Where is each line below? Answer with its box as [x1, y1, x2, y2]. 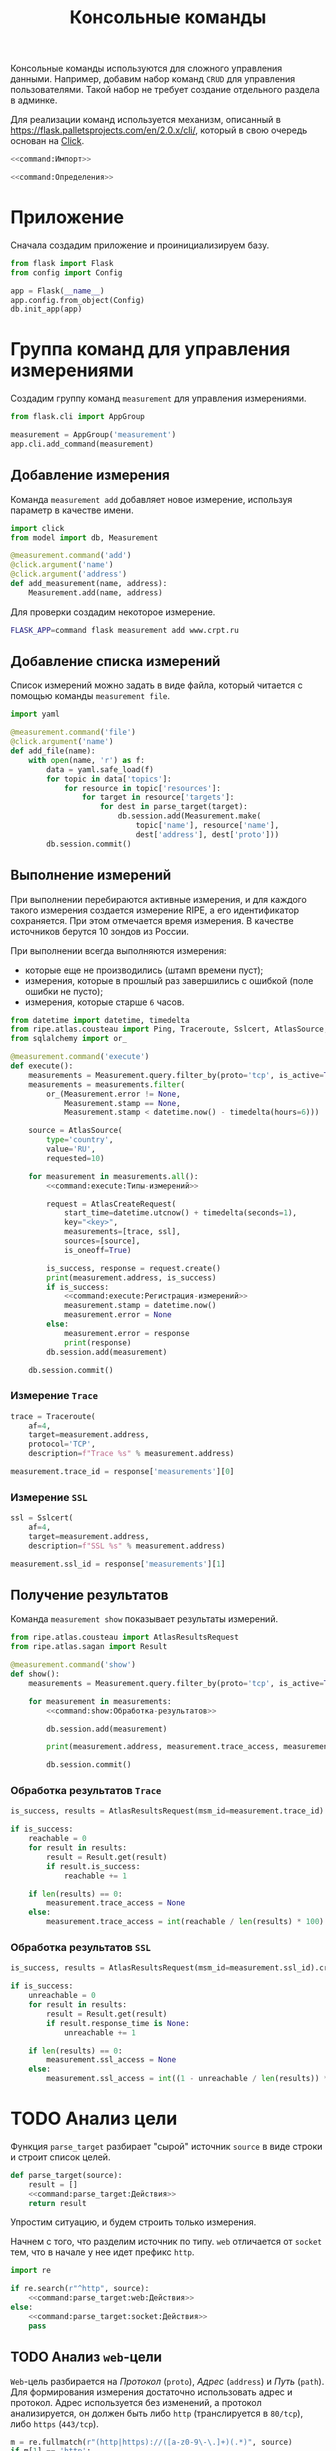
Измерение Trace [10, 1389, 98, 1403]
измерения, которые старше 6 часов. [24, 996, 185, 1008]
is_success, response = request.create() [46, 1263, 222, 1273]
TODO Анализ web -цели [10, 2349, 163, 2366]
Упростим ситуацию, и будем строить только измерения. [10, 2216, 257, 2228]
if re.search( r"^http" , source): [10, 2284, 150, 2294]
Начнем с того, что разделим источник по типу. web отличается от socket [10, 2236, 323, 2248]
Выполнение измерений [10, 867, 172, 884]
